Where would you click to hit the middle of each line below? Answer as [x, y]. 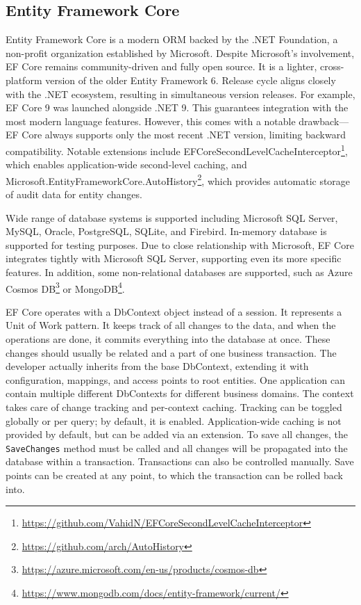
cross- [332, 66]
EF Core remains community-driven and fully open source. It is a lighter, [161, 66]
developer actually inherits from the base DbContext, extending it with [157, 366]
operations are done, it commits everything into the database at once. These [168, 339]
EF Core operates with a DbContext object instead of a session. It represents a [174, 311]
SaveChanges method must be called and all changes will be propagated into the [177, 447]
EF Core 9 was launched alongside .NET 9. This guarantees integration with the [177, 107]
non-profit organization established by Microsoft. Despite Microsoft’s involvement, [180, 53]
